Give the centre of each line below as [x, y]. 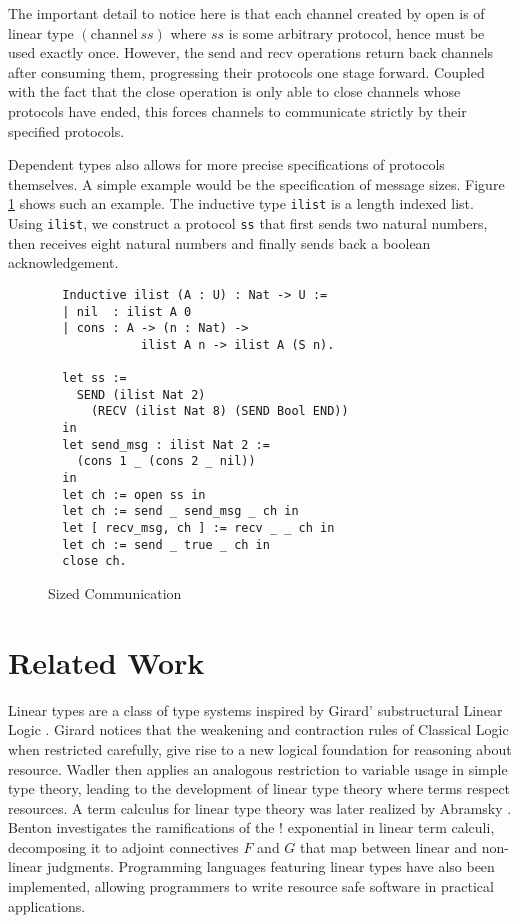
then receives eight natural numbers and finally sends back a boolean [219, 242]
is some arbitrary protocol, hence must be [356, 32]
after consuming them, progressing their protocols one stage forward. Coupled [246, 71]
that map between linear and [389, 846]
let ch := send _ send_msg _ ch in [180, 511]
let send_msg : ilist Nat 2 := [166, 444]
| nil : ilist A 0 [127, 311]
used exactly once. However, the [106, 52]
